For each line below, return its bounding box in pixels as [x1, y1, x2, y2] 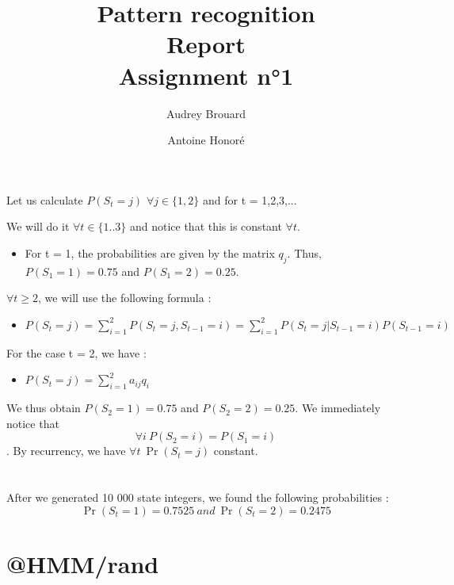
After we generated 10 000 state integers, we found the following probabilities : [6, 489, 389, 506]
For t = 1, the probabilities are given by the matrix [25, 244, 275, 261]
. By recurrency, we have [6, 442, 126, 459]
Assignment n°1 [118, 59, 294, 91]
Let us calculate [6, 191, 83, 208]
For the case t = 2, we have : [6, 344, 147, 361]
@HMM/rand [6, 547, 159, 579]
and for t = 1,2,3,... [202, 191, 297, 208]
